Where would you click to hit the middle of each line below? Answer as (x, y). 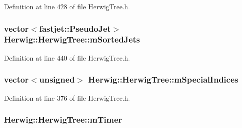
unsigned (57, 79)
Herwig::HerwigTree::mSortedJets (72, 39)
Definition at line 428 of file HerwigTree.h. (67, 6)
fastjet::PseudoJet (75, 28)
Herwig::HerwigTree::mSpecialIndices (163, 79)
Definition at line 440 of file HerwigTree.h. (67, 57)
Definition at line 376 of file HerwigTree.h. (67, 97)
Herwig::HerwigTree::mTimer (63, 119)
